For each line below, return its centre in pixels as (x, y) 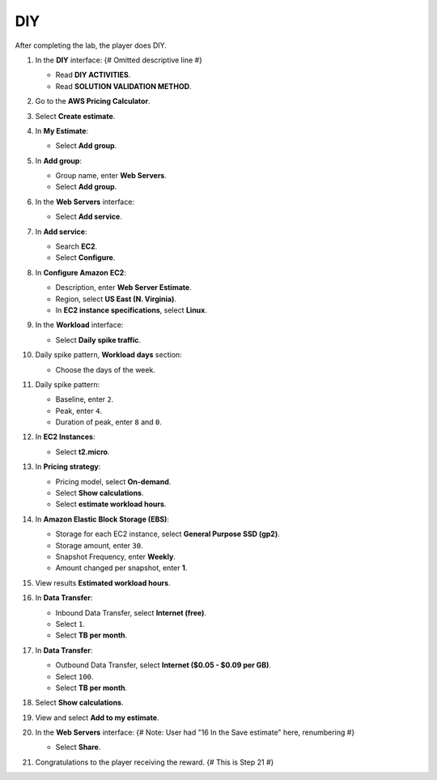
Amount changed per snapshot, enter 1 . (121, 568)
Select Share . (78, 747)
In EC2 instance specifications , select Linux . (132, 310)
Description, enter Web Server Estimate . (123, 288)
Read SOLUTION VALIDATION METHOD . (123, 86)
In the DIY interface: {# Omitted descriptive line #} (119, 60)
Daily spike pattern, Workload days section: (108, 355)
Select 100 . (74, 676)
